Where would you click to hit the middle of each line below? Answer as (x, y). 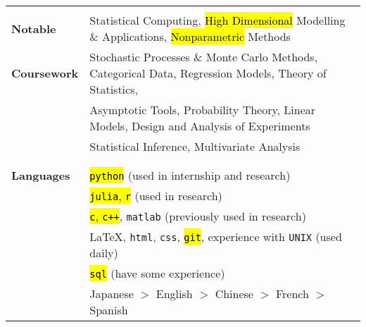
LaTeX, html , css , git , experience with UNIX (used (216, 236)
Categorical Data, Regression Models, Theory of (208, 73)
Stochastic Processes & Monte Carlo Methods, (204, 57)
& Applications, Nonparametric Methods (190, 36)
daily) (104, 253)
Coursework (45, 73)
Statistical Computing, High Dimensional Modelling (217, 20)
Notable (34, 28)
